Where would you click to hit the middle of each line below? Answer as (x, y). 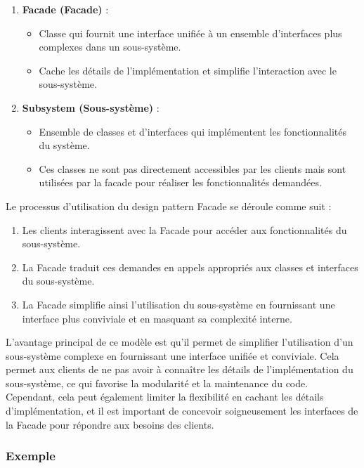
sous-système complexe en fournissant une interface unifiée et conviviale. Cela (173, 355)
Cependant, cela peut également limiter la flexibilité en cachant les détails (165, 397)
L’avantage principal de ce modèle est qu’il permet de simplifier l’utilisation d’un (180, 342)
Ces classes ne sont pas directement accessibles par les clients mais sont (193, 168)
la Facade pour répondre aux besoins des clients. (110, 424)
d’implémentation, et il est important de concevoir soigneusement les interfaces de (182, 411)
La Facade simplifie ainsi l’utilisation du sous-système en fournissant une (178, 304)
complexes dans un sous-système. (110, 47)
